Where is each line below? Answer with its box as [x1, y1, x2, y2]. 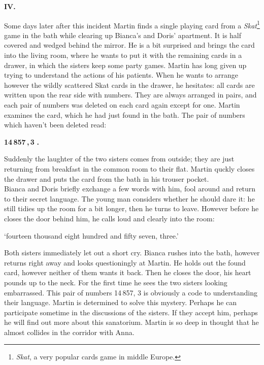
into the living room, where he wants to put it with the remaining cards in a [4, 50, 242, 60]
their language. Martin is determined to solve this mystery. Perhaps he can [4, 297, 237, 308]
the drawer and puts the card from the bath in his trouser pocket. [4, 173, 209, 184]
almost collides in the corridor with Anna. [4, 326, 135, 337]
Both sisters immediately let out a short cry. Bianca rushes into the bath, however [4, 247, 260, 258]
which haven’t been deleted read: [4, 119, 107, 130]
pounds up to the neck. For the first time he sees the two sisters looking [4, 277, 227, 287]
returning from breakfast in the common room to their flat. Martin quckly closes [4, 163, 255, 174]
